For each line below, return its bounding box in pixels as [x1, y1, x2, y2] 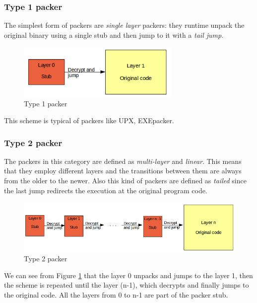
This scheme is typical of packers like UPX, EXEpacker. [4, 115, 174, 125]
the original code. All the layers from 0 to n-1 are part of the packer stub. [4, 289, 228, 300]
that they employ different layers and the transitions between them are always [4, 165, 242, 176]
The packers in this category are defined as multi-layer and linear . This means [4, 155, 242, 166]
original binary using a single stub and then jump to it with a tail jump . [4, 29, 224, 40]
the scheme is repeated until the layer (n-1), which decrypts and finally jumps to [4, 280, 249, 290]
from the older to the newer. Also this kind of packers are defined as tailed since [4, 175, 247, 185]
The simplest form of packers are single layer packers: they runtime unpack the [4, 20, 245, 30]
